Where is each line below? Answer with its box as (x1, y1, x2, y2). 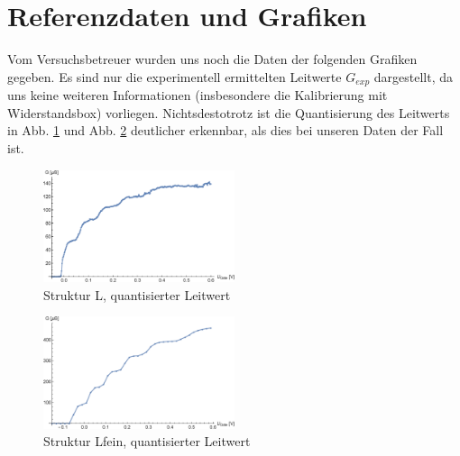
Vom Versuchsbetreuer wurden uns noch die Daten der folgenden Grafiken (7, 50, 418, 68)
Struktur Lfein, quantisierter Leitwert (43, 432, 251, 451)
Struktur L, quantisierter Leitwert (43, 285, 231, 304)
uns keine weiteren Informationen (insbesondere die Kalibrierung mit (7, 86, 388, 105)
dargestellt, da (373, 67, 453, 86)
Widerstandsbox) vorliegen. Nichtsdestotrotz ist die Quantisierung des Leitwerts (7, 103, 450, 122)
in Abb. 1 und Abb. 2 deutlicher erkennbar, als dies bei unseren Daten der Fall (7, 121, 444, 140)
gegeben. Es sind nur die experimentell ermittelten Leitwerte (7, 67, 342, 86)
